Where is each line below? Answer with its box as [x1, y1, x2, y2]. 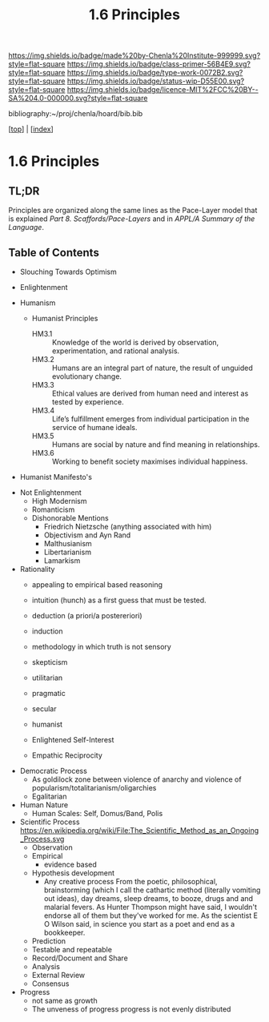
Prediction [31, 936, 66, 946]
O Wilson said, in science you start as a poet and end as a [43, 919, 235, 928]
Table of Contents [8, 246, 100, 260]
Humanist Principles [31, 314, 98, 323]
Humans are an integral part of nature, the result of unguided [51, 363, 254, 372]
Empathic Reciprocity [31, 750, 102, 760]
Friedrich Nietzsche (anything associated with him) [43, 522, 212, 531]
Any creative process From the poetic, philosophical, [43, 877, 218, 886]
